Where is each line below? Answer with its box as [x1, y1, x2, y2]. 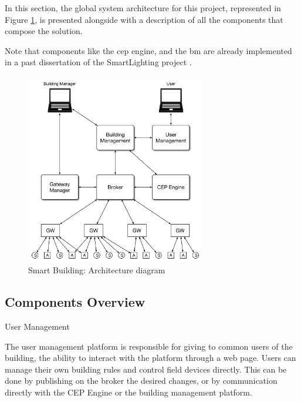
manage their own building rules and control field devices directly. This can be [5, 363, 287, 375]
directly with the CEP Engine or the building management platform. [5, 386, 252, 398]
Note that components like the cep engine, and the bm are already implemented [5, 44, 292, 56]
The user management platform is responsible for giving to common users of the [5, 340, 293, 352]
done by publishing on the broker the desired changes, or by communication [5, 374, 278, 387]
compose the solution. [5, 25, 83, 37]
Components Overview [5, 293, 146, 311]
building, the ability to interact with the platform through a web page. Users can [5, 351, 296, 364]
